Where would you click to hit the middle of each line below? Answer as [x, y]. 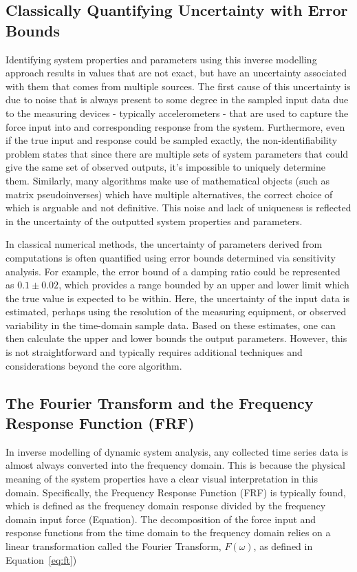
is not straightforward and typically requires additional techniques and [154, 352]
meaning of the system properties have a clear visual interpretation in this [162, 479]
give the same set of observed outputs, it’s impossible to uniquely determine [165, 167]
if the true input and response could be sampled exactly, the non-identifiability [172, 140]
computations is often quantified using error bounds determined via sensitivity [171, 257]
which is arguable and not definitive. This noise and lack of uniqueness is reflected [178, 208]
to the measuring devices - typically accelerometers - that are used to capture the [177, 113]
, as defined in [283, 546]
